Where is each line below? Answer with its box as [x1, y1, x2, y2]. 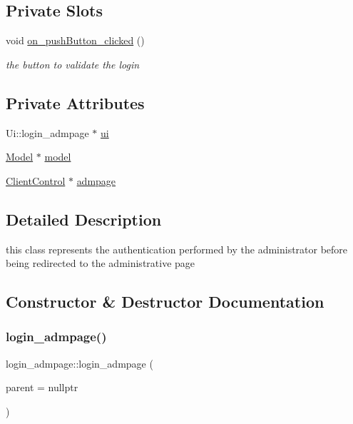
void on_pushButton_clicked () [6, 33, 145, 48]
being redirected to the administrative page [6, 256, 195, 271]
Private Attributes [6, 91, 145, 113]
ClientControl [6, 173, 66, 188]
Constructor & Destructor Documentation [6, 291, 324, 313]
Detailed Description [6, 208, 162, 230]
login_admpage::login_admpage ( [6, 355, 153, 370]
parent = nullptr [6, 380, 78, 395]
